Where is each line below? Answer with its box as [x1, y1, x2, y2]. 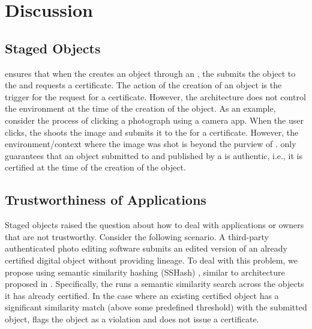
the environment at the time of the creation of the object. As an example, [5, 102, 276, 115]
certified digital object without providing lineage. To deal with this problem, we [5, 253, 298, 266]
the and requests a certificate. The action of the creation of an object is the [5, 79, 282, 91]
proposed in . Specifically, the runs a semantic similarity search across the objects [5, 277, 304, 290]
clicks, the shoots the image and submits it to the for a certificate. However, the [5, 125, 299, 138]
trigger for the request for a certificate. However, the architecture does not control [5, 90, 306, 103]
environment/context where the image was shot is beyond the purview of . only [5, 137, 296, 150]
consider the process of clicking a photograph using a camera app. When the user [5, 113, 304, 126]
